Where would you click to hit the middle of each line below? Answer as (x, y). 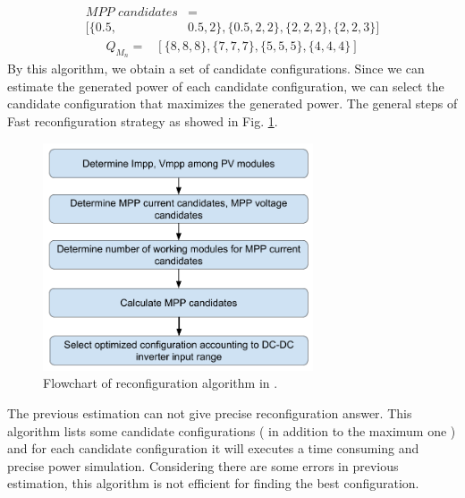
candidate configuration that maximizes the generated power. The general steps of (232, 103)
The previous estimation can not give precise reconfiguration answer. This (210, 412)
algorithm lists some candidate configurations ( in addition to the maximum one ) (232, 430)
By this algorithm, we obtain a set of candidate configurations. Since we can (216, 69)
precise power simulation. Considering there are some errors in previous (203, 465)
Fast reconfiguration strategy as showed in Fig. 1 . (143, 121)
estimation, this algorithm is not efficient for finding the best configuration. (213, 483)
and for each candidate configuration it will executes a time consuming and (213, 448)
